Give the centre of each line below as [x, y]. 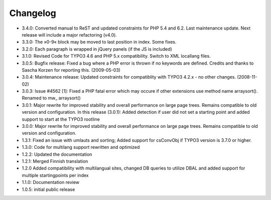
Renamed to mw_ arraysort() [51, 98]
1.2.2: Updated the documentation [57, 154]
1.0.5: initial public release [48, 189]
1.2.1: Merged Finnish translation [55, 161]
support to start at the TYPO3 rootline [61, 119]
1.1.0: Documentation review [51, 182]
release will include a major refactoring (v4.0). [70, 35]
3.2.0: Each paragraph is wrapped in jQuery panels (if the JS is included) [97, 49]
